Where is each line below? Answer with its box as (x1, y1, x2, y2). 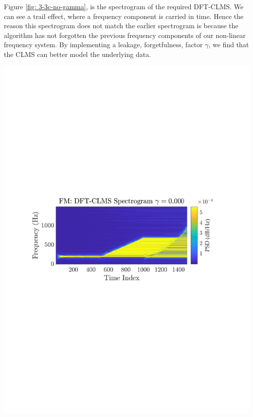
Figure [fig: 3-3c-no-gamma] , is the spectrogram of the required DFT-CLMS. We (4, 1, 244, 11)
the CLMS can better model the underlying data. (4, 49, 151, 59)
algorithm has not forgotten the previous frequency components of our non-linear (4, 30, 246, 40)
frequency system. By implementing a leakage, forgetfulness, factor (4, 39, 203, 50)
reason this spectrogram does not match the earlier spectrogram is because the (4, 20, 238, 31)
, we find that (208, 39, 249, 50)
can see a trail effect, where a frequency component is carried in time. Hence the (4, 11, 244, 21)
